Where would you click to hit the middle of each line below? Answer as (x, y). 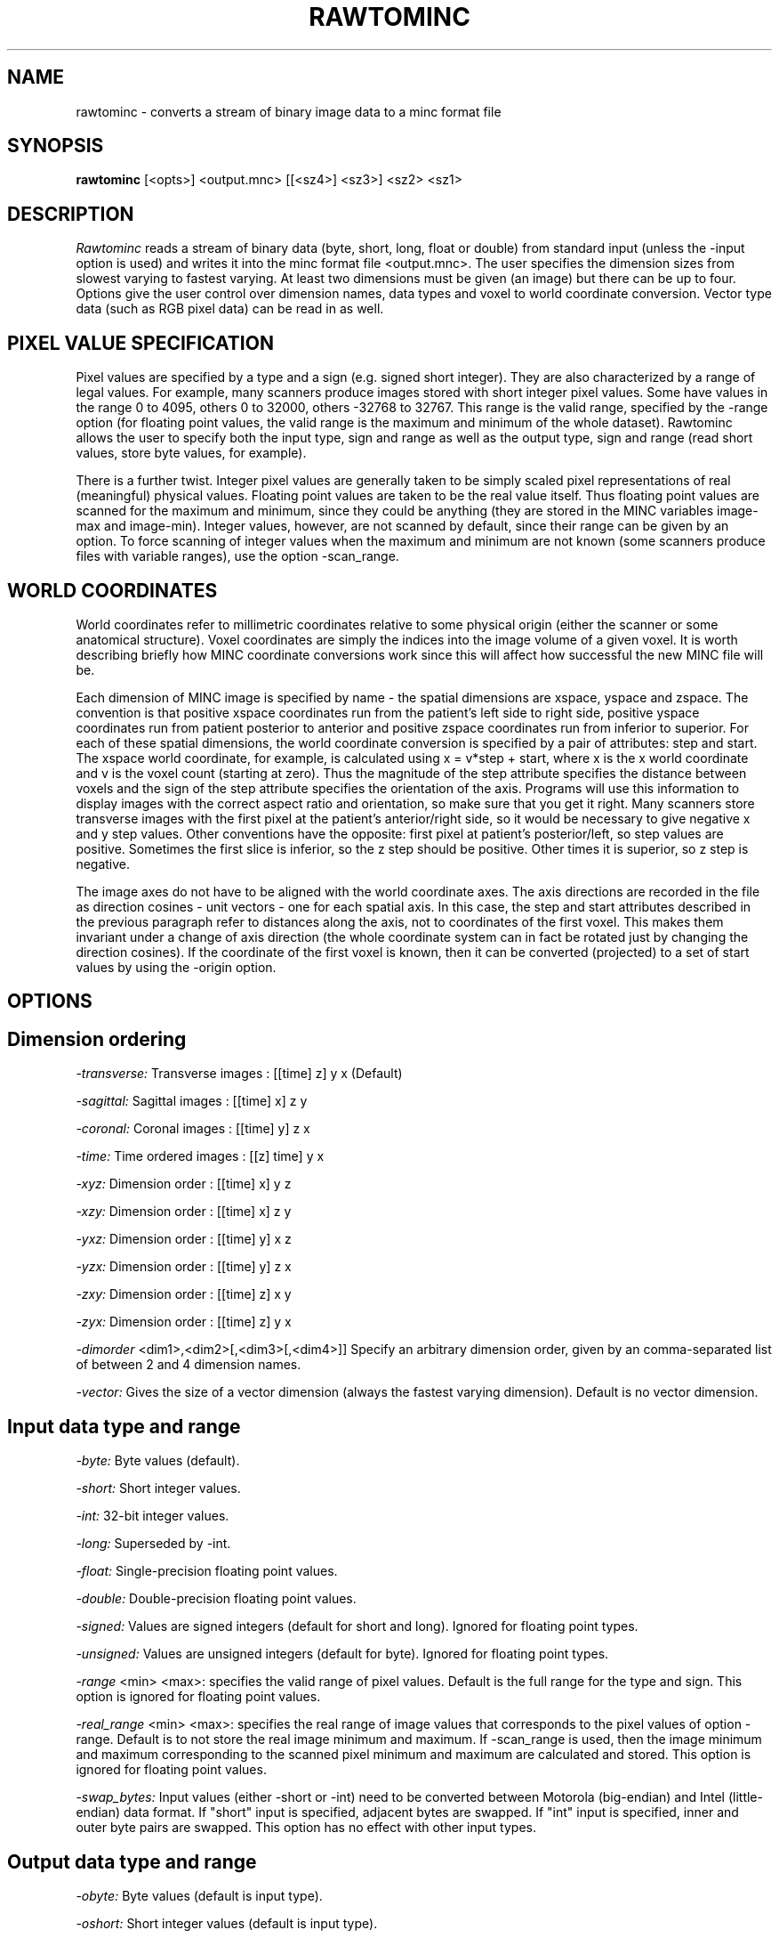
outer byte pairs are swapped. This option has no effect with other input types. (306, 1828)
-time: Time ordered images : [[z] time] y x (200, 1156)
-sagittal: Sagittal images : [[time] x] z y (192, 1101)
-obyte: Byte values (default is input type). (199, 1895)
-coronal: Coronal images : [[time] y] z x (193, 1129)
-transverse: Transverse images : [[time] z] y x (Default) (239, 1074)
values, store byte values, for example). (191, 453)
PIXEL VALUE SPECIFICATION (141, 343)
